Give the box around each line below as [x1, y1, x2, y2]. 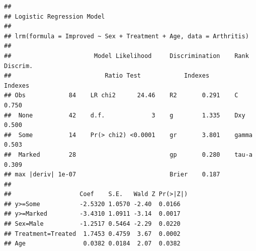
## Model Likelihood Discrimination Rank [4, 52, 249, 59]
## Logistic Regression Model [4, 13, 105, 20]
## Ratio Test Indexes [4, 72, 210, 80]
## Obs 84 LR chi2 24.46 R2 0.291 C [4, 92, 238, 99]
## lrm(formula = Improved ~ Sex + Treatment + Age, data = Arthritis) [4, 32, 249, 40]
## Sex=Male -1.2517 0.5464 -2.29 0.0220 [4, 220, 181, 228]
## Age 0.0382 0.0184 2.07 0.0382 [4, 240, 181, 247]
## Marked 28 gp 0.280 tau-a [4, 151, 252, 158]
